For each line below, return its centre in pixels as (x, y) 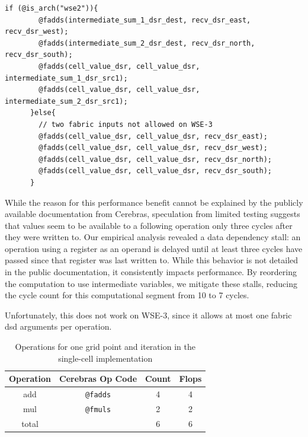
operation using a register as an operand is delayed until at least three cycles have (154, 248)
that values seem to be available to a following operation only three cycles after (149, 225)
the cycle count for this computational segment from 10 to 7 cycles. (127, 295)
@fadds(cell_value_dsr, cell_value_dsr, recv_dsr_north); (155, 159)
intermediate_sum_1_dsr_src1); (66, 78)
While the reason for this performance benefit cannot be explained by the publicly (154, 202)
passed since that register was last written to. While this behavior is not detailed (152, 260)
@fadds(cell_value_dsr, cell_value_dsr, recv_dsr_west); (153, 148)
